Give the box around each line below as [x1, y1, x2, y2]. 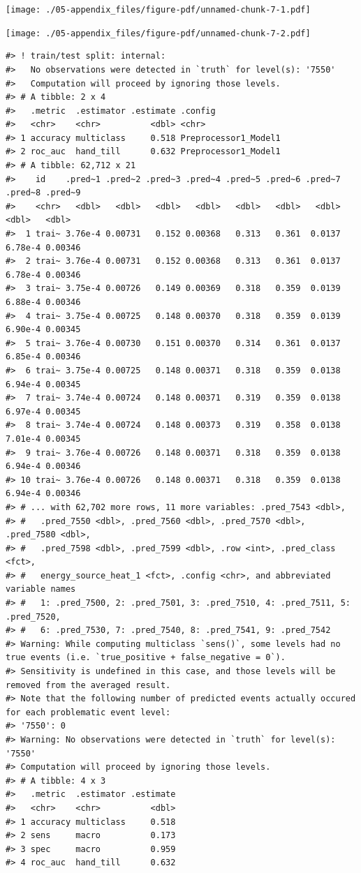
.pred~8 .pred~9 [6, 188, 81, 198]
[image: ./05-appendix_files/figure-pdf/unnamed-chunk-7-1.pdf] [6, 5, 311, 15]
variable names [6, 584, 76, 595]
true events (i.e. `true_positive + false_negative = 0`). [6, 652, 286, 663]
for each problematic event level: [6, 707, 171, 717]
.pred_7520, [6, 611, 61, 622]
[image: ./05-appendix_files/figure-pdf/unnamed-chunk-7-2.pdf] [6, 28, 311, 38]
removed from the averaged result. [6, 680, 171, 690]
